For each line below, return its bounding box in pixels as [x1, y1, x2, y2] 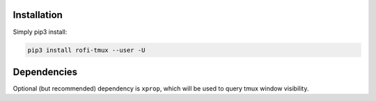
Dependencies [13, 66, 78, 77]
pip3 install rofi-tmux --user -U [27, 46, 146, 54]
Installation [13, 9, 63, 21]
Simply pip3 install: [13, 28, 68, 36]
